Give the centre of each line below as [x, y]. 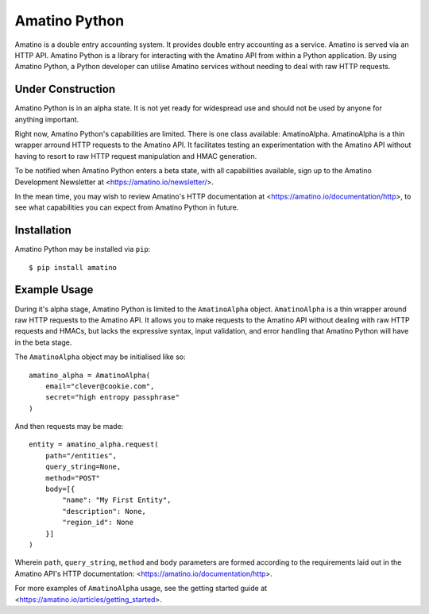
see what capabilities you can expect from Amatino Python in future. [127, 207]
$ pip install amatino [73, 267]
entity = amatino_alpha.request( [94, 444]
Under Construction [65, 89]
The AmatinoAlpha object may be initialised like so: [100, 357]
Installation [43, 230]
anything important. [47, 119]
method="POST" [73, 478]
